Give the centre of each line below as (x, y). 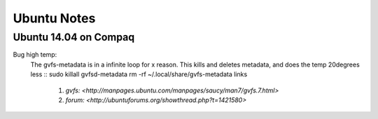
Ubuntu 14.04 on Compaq (74, 37)
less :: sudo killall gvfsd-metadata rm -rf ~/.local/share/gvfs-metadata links (139, 74)
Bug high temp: (35, 55)
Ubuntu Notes (54, 18)
